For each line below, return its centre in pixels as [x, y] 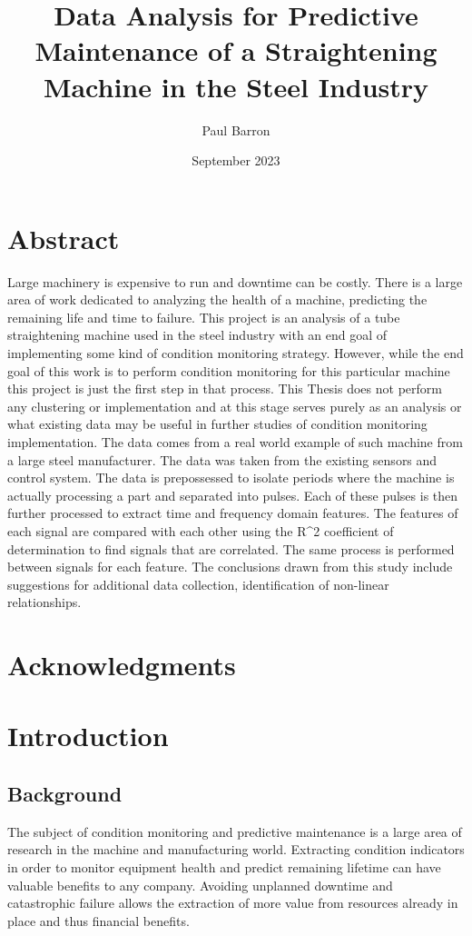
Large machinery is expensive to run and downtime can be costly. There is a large [235, 281]
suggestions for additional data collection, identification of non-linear [198, 584]
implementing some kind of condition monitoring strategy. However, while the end [236, 353]
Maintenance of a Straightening [236, 50]
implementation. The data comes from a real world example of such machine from [235, 441]
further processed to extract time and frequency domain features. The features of [233, 513]
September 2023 [236, 160]
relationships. [44, 602]
